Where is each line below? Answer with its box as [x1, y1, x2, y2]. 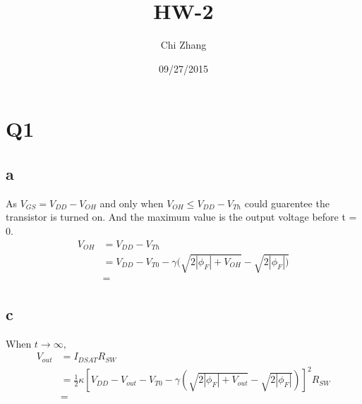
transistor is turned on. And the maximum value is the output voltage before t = [6, 209, 357, 224]
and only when [99, 195, 164, 210]
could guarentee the [244, 195, 330, 210]
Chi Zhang [160, 37, 207, 52]
